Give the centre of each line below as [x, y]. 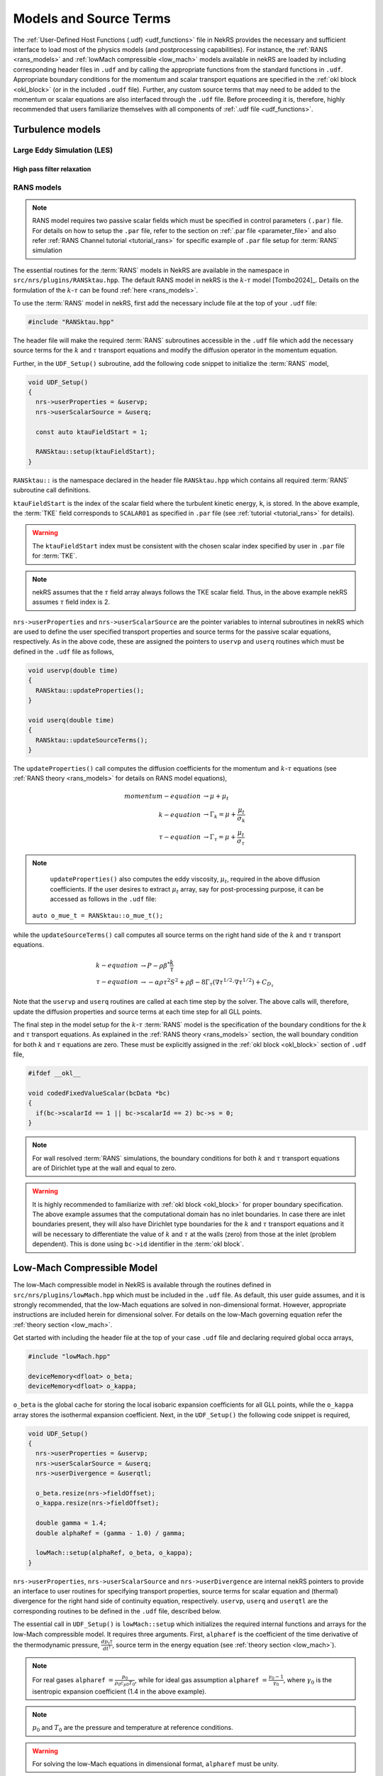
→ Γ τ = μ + [220, 838]
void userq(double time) [71, 720]
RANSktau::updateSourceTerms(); [92, 740]
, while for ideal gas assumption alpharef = [201, 1679]
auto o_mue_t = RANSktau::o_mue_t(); [98, 915]
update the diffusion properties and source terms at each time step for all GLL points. [138, 1012]
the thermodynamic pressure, [56, 1645]
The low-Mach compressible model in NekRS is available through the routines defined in [142, 1285]
